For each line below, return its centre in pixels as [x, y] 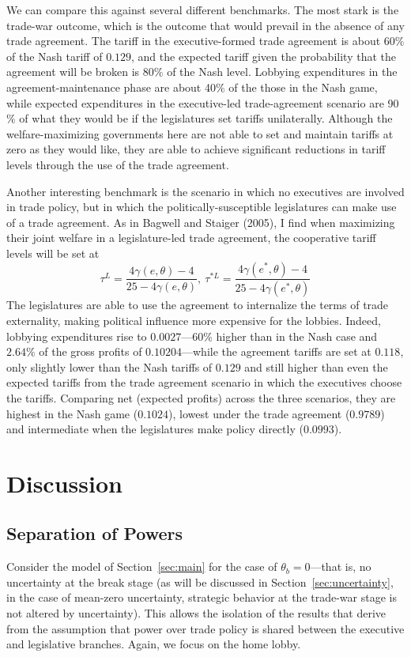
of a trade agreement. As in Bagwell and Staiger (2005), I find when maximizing [201, 222]
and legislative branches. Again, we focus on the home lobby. [154, 644]
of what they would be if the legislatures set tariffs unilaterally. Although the [206, 118]
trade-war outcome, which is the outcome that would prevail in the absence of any [205, 25]
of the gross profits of [90, 351]
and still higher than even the [316, 366]
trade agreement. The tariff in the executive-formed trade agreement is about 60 [201, 41]
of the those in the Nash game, [303, 87]
